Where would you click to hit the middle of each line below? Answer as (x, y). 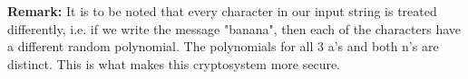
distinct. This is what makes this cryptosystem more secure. (174, 63)
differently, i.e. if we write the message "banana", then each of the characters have (234, 28)
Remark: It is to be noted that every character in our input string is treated (222, 11)
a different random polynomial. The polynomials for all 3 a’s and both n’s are (223, 46)
